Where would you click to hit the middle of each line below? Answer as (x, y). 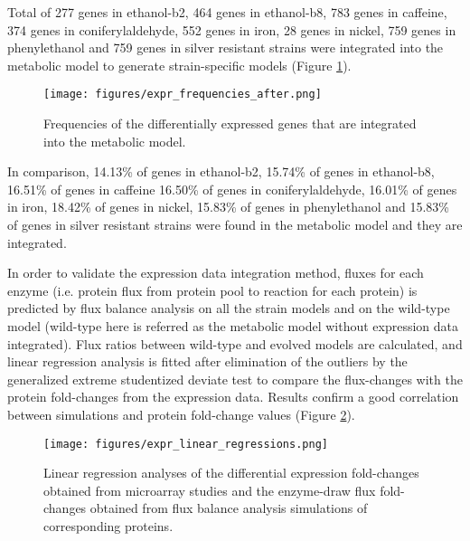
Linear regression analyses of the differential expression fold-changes (231, 473)
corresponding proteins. (108, 525)
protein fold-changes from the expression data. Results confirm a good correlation (233, 397)
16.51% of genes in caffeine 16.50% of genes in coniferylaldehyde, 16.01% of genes (232, 189)
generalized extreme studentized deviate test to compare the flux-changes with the (235, 379)
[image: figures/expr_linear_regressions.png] (186, 444)
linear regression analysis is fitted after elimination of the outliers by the (207, 361)
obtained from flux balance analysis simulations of (229, 508)
